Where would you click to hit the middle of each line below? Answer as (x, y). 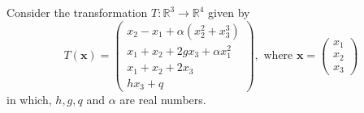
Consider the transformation (77, 13)
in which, (29, 100)
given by (229, 13)
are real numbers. (163, 100)
